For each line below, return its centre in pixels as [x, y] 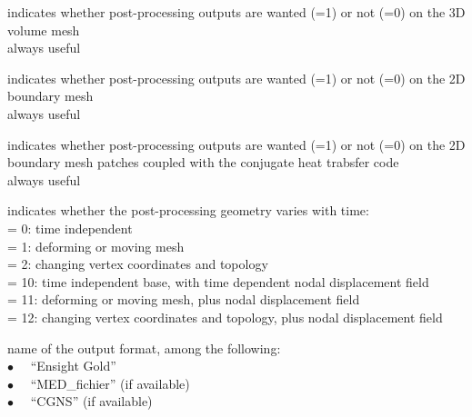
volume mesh [44, 30]
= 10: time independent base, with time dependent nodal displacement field [218, 281]
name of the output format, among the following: [144, 347]
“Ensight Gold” [73, 366]
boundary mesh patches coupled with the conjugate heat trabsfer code [203, 162]
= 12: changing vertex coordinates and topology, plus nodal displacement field [225, 317]
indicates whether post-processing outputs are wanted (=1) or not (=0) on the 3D [236, 12]
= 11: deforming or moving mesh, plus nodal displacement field [184, 299]
